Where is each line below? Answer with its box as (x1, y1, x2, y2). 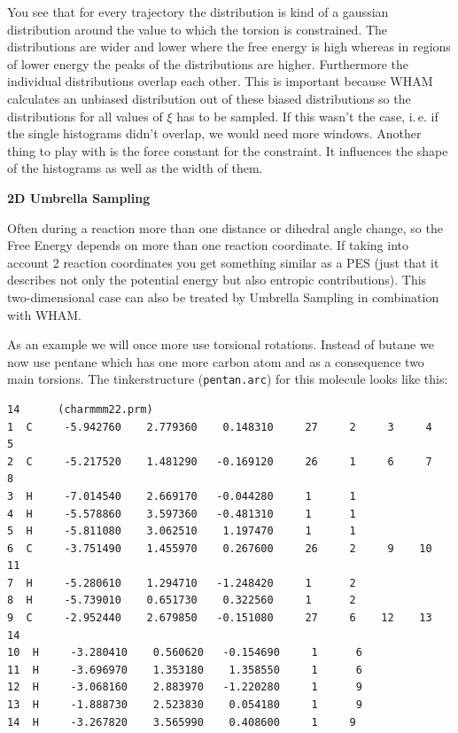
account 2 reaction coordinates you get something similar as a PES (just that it (7, 253, 439, 271)
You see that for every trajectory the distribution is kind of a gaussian (7, 3, 389, 20)
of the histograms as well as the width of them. (7, 159, 263, 177)
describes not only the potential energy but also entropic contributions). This (7, 270, 427, 289)
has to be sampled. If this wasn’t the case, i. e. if (176, 106, 439, 125)
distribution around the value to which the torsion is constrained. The (7, 19, 388, 38)
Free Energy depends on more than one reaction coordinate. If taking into (7, 236, 408, 254)
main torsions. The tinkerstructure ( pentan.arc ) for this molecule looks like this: (7, 370, 448, 388)
